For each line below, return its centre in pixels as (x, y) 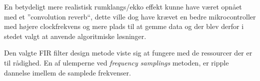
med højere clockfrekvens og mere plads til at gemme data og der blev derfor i (124, 26)
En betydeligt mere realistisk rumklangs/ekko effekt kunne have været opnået (123, 6)
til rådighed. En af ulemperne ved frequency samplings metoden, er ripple (116, 62)
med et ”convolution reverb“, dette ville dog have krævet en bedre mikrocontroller (130, 16)
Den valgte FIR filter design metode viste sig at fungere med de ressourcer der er (128, 53)
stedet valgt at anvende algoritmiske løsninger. (75, 36)
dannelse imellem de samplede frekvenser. (67, 72)
